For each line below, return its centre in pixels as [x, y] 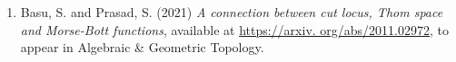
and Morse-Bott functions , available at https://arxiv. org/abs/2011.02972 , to [235, 29]
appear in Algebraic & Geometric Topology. [142, 47]
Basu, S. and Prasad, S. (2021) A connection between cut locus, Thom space [232, 12]
